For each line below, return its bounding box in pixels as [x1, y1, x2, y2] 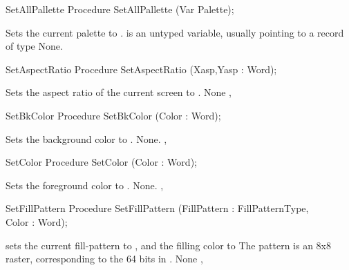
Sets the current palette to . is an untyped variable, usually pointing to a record [6, 25, 344, 39]
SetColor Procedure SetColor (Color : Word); [6, 155, 197, 169]
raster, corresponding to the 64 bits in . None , [6, 251, 203, 266]
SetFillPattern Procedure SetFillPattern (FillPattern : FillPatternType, [6, 201, 309, 215]
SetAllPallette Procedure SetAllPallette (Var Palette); [6, 2, 234, 16]
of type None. [6, 39, 63, 53]
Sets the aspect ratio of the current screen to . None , [6, 85, 232, 99]
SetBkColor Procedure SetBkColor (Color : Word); [6, 108, 221, 122]
